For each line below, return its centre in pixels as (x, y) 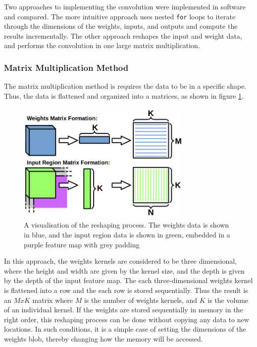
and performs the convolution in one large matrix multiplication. (102, 45)
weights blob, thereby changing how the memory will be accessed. (103, 338)
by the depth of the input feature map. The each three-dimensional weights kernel (128, 280)
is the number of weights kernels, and (141, 300)
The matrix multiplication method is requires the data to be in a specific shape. (125, 86)
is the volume (228, 300)
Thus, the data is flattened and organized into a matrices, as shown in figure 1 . (124, 95)
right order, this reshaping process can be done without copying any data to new (127, 319)
